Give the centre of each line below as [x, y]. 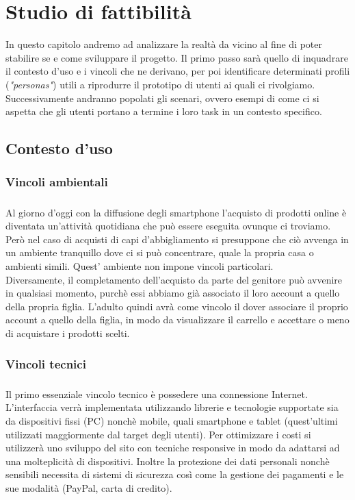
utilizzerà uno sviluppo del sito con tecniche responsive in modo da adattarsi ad [173, 448]
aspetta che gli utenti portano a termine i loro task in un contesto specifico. [164, 111]
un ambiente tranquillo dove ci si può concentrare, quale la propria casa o [160, 252]
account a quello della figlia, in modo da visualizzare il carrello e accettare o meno [177, 320]
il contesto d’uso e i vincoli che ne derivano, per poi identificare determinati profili [178, 71]
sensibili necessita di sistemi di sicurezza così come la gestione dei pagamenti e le [175, 474]
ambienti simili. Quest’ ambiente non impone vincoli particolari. [140, 266]
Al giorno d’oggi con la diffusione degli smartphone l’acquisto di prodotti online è [176, 212]
